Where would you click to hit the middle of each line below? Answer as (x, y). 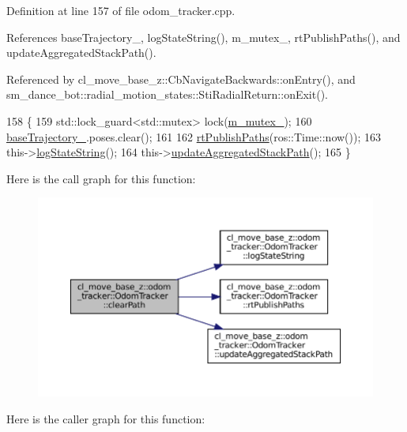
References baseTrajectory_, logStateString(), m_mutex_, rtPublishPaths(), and (203, 37)
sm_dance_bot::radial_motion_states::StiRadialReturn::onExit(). (167, 94)
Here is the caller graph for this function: (106, 418)
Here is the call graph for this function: (101, 178)
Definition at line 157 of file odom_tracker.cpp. (121, 10)
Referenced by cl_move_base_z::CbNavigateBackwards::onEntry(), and (181, 79)
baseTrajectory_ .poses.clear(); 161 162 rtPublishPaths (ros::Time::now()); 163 (194, 136)
